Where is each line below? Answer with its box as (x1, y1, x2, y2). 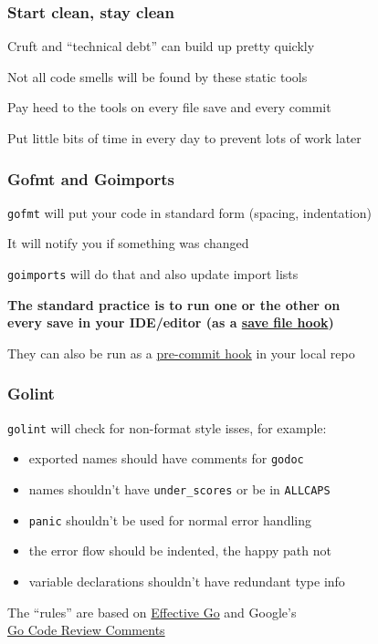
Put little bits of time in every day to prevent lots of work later (7, 129, 362, 147)
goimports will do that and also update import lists (7, 265, 299, 284)
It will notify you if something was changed (7, 234, 249, 253)
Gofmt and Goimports (7, 167, 174, 190)
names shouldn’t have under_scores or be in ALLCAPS (28, 480, 331, 499)
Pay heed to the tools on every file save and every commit (7, 98, 331, 117)
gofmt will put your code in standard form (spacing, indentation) (7, 203, 372, 222)
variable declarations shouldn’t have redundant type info (28, 571, 345, 590)
